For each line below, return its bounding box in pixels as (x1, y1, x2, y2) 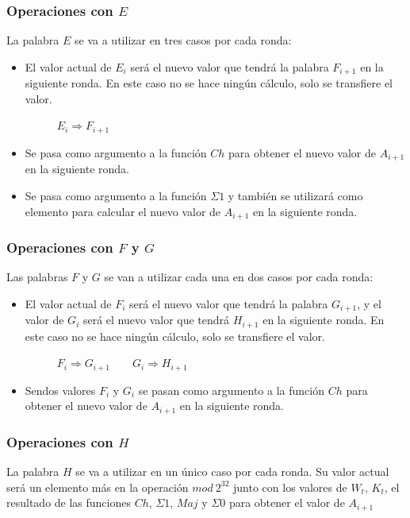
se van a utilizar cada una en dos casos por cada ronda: (104, 269, 374, 285)
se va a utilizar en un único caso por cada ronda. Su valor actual (75, 463, 389, 480)
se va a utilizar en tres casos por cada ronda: (75, 32, 292, 48)
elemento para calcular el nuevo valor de (25, 203, 221, 219)
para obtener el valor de (228, 494, 345, 511)
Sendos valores (25, 381, 96, 398)
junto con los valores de (233, 478, 347, 495)
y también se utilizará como (228, 187, 363, 203)
